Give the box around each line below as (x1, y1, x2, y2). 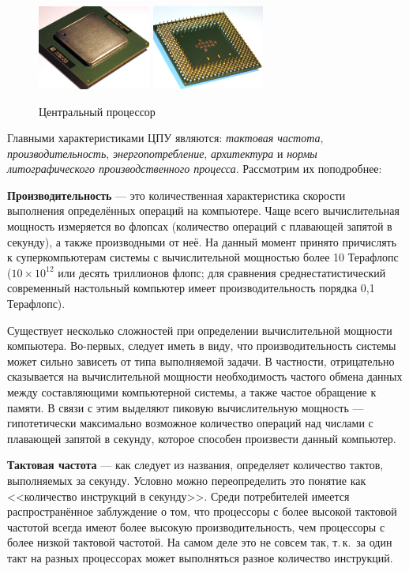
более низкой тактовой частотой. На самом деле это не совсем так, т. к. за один (7, 534, 392, 550)
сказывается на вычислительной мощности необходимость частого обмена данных (7, 368, 403, 385)
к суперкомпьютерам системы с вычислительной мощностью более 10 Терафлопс (7, 249, 399, 265)
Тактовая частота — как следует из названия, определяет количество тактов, (7, 456, 384, 473)
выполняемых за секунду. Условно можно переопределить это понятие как (7, 471, 366, 488)
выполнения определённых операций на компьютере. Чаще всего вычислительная (7, 202, 400, 219)
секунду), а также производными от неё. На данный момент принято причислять (7, 233, 397, 250)
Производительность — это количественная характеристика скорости (7, 186, 346, 203)
